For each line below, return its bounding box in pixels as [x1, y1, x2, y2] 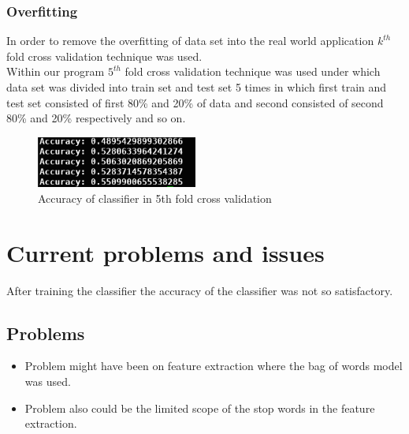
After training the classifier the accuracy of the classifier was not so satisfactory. [6, 282, 393, 298]
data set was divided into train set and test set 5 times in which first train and [6, 79, 387, 95]
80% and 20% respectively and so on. [6, 110, 186, 126]
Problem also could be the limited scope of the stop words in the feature [24, 399, 375, 416]
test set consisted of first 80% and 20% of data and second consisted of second [6, 94, 384, 110]
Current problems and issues [6, 236, 325, 268]
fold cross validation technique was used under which [125, 63, 381, 80]
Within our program [6, 63, 105, 80]
